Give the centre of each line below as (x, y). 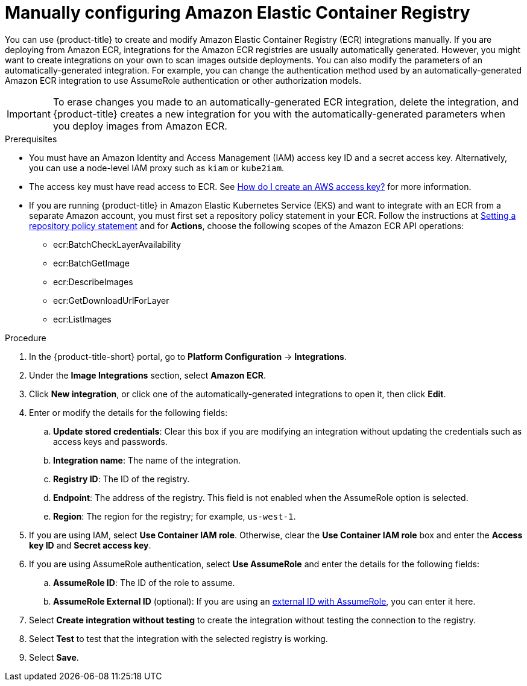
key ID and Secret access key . (90, 545)
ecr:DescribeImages (93, 282)
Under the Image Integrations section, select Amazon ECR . (147, 375)
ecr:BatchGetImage (92, 263)
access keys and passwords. (110, 441)
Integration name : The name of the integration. (147, 460)
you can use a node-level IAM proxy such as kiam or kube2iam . (157, 168)
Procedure (26, 338)
